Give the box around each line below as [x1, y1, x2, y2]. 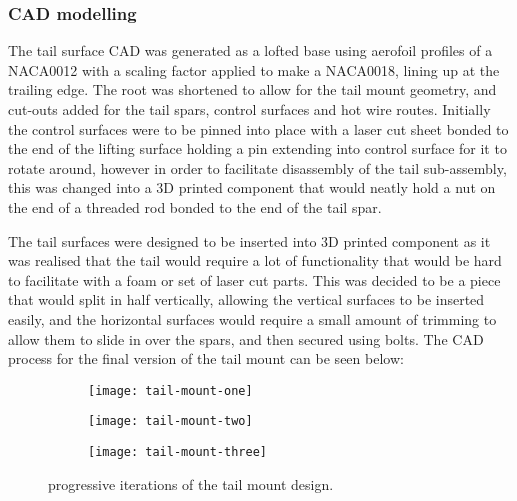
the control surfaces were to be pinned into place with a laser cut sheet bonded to [8, 118, 509, 139]
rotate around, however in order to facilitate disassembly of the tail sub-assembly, [8, 157, 507, 178]
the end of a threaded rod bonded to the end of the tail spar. [8, 196, 382, 217]
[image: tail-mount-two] [88, 414, 253, 429]
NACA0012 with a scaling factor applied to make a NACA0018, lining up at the [8, 59, 500, 80]
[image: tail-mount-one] [88, 383, 253, 398]
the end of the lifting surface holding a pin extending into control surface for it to [8, 138, 507, 159]
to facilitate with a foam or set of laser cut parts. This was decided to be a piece [8, 269, 501, 290]
